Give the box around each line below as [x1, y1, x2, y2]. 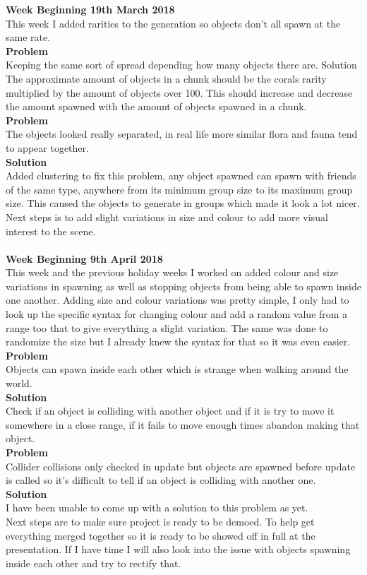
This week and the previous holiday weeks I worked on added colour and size [6, 265, 339, 280]
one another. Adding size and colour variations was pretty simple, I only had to [6, 292, 349, 307]
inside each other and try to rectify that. [6, 555, 181, 570]
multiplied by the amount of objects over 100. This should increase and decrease [6, 85, 353, 100]
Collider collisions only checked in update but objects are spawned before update [6, 458, 356, 473]
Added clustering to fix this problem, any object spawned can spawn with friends [6, 168, 356, 183]
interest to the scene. [6, 223, 96, 238]
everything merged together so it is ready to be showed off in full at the [6, 528, 315, 543]
